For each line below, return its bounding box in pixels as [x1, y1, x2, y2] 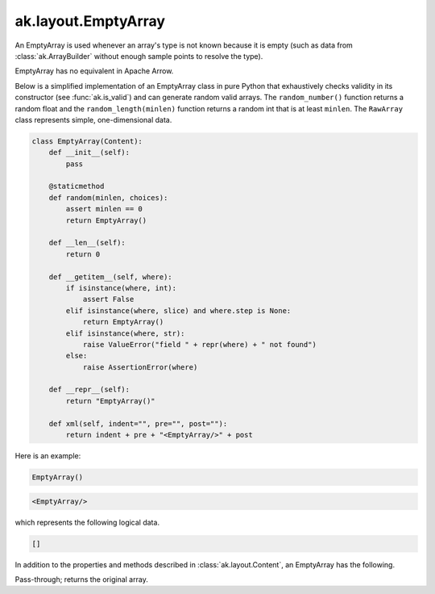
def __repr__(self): [48, 385, 130, 395]
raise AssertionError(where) [82, 362, 198, 371]
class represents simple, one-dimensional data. [14, 115, 172, 124]
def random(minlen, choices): [48, 193, 168, 202]
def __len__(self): [48, 238, 126, 248]
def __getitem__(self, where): [48, 272, 172, 282]
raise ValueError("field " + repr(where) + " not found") [82, 340, 317, 349]
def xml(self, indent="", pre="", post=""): [48, 419, 228, 428]
